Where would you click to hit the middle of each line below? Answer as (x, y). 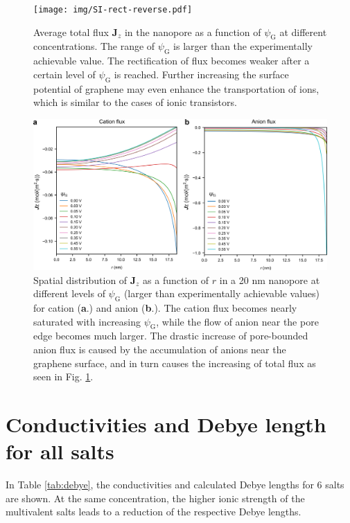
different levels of (69, 293)
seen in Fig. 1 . (63, 376)
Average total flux (71, 32)
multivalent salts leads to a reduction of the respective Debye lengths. (154, 512)
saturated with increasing (87, 321)
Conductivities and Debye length (166, 424)
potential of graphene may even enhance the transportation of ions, (176, 88)
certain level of (64, 74)
